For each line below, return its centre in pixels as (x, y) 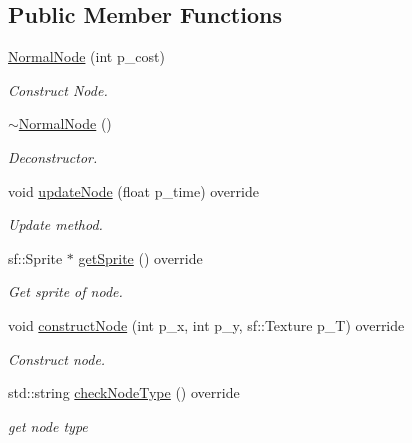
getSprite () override (140, 257)
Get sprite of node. (65, 291)
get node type (48, 425)
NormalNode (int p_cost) (86, 56)
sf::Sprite (35, 257)
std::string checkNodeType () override (124, 392)
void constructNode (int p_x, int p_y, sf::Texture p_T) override (206, 324)
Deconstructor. (53, 156)
